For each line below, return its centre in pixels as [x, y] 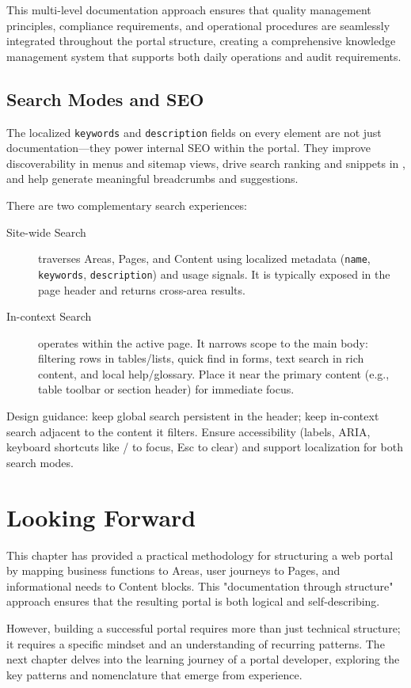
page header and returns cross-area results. [142, 289]
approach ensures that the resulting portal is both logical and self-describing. [193, 601]
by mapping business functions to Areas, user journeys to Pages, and [173, 570]
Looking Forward [101, 517]
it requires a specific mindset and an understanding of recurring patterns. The [196, 643]
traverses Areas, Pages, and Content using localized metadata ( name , [204, 258]
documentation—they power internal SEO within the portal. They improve [189, 148]
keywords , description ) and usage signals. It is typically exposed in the [214, 274]
